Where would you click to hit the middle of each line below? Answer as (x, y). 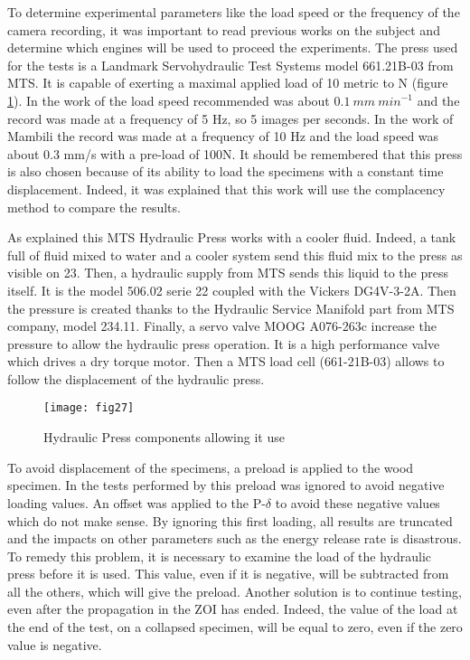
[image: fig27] (89, 408)
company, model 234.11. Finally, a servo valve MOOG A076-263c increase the (222, 326)
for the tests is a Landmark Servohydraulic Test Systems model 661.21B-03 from (230, 65)
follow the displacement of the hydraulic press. (136, 378)
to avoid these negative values (357, 502)
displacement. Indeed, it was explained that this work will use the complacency (226, 189)
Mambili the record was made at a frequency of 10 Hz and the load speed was (223, 136)
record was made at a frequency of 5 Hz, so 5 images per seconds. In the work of (230, 118)
